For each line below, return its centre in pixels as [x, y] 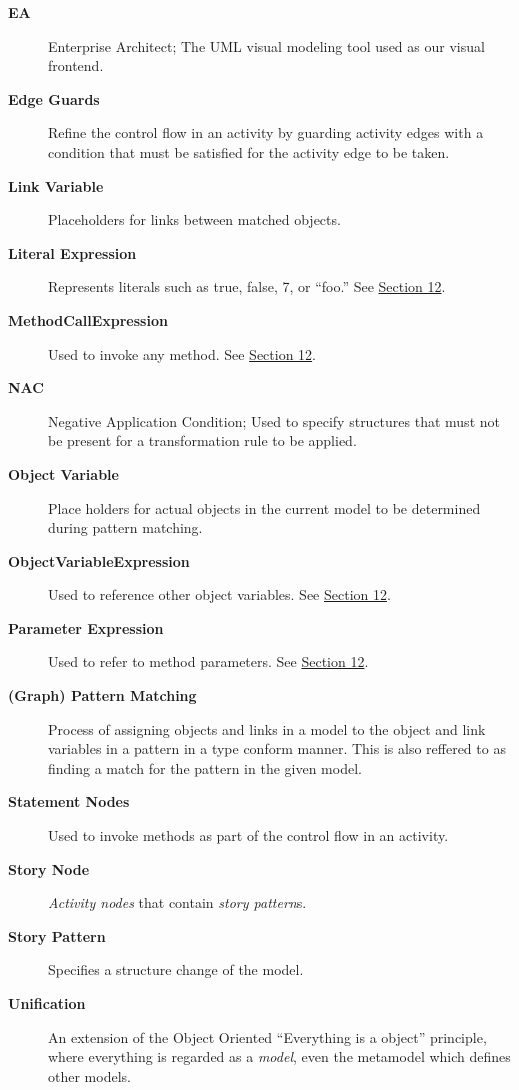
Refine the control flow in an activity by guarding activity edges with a [266, 132]
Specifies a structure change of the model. [176, 969]
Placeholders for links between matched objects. [194, 219]
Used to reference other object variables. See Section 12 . [219, 594]
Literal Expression [72, 252]
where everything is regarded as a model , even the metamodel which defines [279, 1056]
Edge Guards [54, 98]
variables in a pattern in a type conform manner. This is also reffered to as [277, 748]
